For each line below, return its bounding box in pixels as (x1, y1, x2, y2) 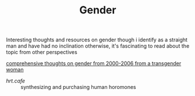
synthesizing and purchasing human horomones (20, 84, 136, 91)
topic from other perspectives (6, 49, 77, 56)
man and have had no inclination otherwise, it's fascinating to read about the (6, 42, 190, 49)
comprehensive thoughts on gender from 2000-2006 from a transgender (6, 60, 182, 67)
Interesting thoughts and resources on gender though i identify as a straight (6, 36, 188, 44)
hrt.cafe (6, 77, 25, 84)
